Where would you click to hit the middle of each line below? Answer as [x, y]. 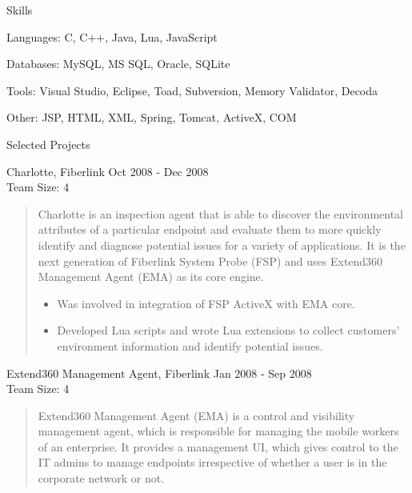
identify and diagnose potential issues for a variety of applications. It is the [222, 244]
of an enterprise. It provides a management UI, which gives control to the [218, 446]
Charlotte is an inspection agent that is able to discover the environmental [220, 213]
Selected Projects [48, 144]
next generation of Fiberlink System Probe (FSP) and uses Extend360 [210, 261]
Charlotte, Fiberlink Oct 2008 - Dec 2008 [108, 171]
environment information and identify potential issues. [190, 345]
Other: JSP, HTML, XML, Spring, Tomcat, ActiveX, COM [152, 117]
